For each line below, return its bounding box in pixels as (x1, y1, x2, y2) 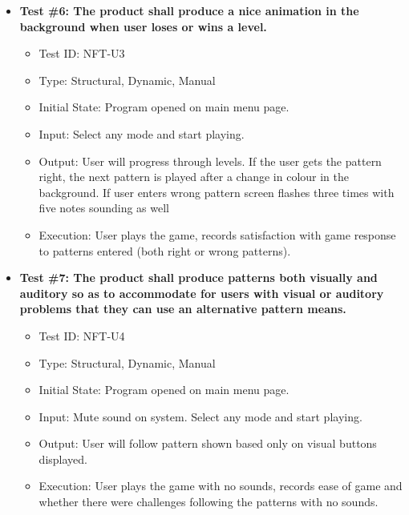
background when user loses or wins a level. (19, 18, 267, 34)
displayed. (38, 450, 87, 467)
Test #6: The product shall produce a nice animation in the (19, 2, 359, 18)
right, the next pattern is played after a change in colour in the (38, 168, 350, 185)
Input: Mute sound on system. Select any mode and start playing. (38, 408, 362, 424)
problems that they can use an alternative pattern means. (19, 300, 346, 317)
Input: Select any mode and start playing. (38, 125, 245, 142)
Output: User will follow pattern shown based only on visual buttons (38, 435, 377, 452)
